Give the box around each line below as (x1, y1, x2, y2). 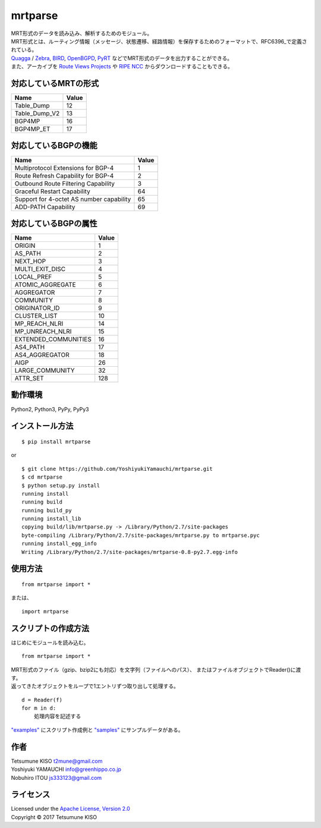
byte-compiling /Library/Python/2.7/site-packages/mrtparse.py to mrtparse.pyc (21, 532, 260, 539)
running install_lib (21, 515, 81, 522)
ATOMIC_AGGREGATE (14, 281, 77, 289)
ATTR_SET (14, 374, 44, 383)
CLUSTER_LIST (14, 312, 58, 320)
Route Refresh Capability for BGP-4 (14, 171, 114, 180)
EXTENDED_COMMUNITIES (14, 335, 92, 344)
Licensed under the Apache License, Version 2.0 (11, 805, 130, 813)
